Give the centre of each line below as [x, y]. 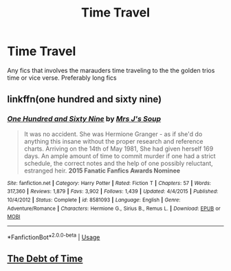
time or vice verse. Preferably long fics [62, 78]
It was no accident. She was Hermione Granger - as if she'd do [113, 134]
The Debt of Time [45, 259]
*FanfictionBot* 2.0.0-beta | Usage [54, 237]
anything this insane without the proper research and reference [113, 141]
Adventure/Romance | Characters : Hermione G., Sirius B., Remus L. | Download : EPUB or [114, 208]
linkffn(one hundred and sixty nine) [85, 99]
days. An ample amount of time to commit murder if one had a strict [120, 155]
